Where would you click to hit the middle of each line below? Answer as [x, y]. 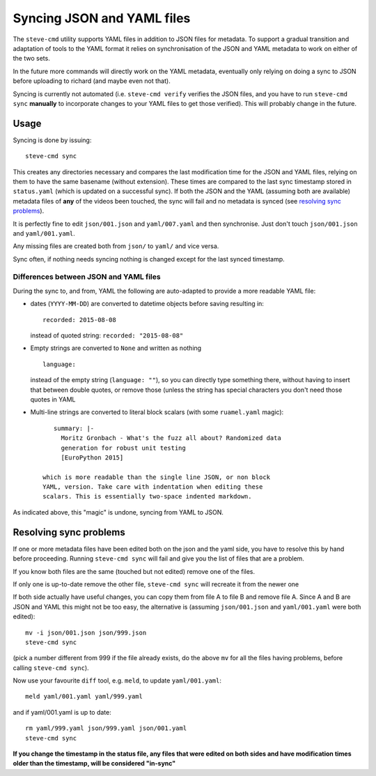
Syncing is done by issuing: [52, 140]
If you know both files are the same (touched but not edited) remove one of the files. [134, 571]
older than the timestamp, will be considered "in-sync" [94, 763]
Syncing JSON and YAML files [102, 18]
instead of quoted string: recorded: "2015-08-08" [107, 335]
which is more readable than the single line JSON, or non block [157, 477]
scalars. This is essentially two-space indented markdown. [147, 496]
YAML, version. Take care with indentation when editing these [153, 487]
